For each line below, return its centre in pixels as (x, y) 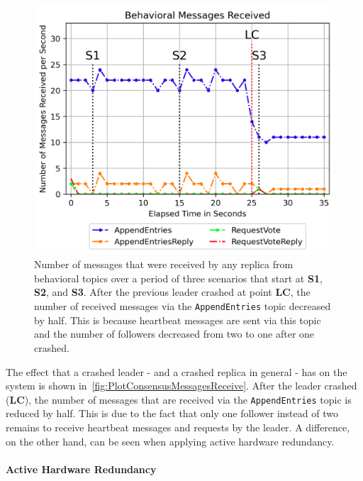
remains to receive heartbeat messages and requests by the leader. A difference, (178, 427)
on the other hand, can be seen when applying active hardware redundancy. (170, 441)
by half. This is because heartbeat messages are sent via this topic (178, 320)
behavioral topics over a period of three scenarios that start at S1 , (178, 278)
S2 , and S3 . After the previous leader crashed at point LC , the (172, 292)
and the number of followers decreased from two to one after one (174, 334)
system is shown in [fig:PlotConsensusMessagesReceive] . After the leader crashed (181, 386)
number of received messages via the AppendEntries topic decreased (183, 306)
